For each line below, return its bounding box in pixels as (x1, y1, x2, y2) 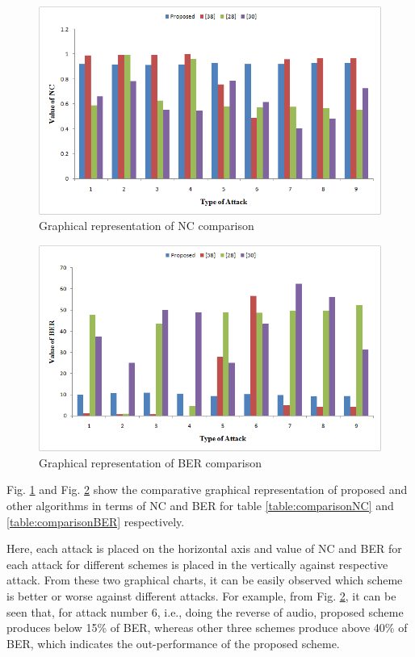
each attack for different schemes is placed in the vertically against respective (6, 555, 388, 572)
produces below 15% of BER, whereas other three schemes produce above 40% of (6, 619, 408, 636)
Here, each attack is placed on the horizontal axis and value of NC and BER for (6, 540, 402, 557)
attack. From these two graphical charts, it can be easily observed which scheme (6, 571, 403, 588)
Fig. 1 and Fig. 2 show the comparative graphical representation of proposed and (6, 481, 408, 498)
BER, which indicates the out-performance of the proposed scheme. (6, 634, 340, 651)
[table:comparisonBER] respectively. (6, 513, 185, 529)
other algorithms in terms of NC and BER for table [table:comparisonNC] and (6, 497, 394, 514)
